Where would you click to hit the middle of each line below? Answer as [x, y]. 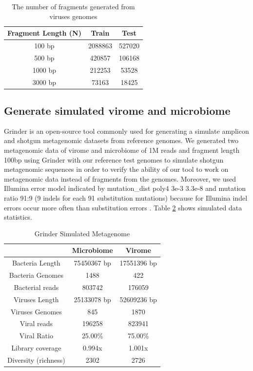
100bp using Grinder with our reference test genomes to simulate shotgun [114, 159]
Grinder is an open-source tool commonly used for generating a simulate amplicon [126, 131]
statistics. [18, 217]
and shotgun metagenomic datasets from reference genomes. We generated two [121, 140]
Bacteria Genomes [36, 275]
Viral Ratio [36, 336]
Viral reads [36, 323]
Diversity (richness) [36, 360]
